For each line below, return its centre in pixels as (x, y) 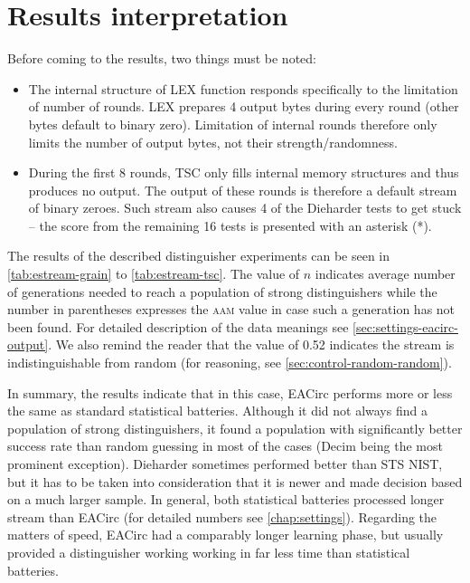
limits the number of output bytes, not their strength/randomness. (213, 142)
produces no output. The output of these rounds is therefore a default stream (243, 190)
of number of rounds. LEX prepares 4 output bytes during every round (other (244, 106)
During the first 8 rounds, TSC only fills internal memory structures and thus (244, 172)
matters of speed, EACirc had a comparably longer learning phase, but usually (226, 535)
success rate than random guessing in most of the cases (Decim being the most (225, 446)
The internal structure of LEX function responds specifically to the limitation (243, 88)
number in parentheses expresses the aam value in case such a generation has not (231, 309)
